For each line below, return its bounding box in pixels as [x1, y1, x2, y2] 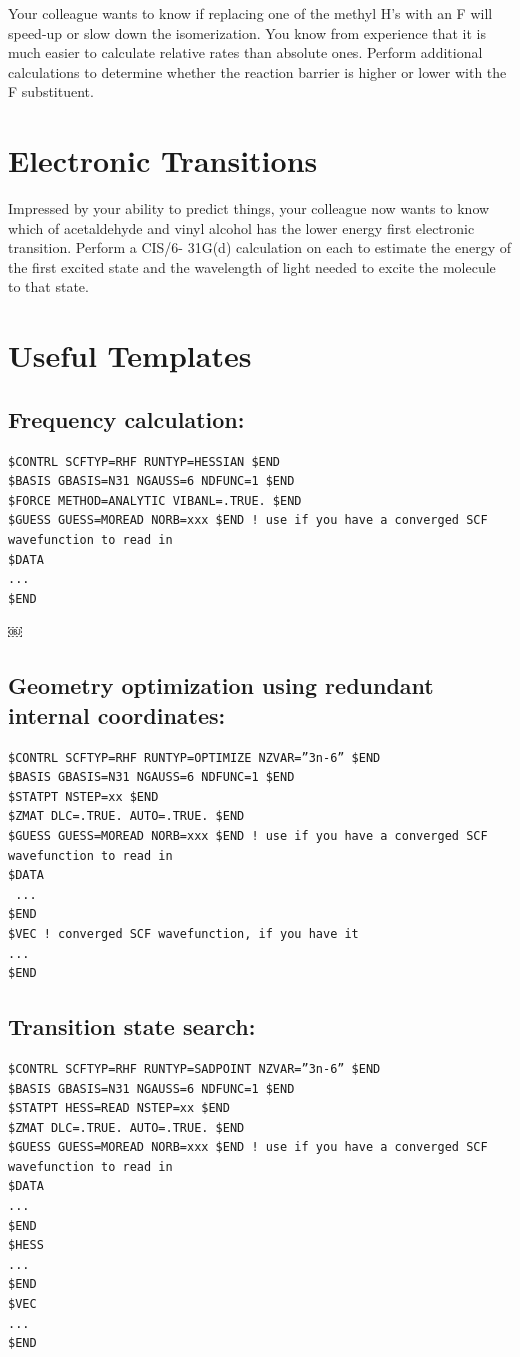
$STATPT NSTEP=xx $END [8, 789, 159, 804]
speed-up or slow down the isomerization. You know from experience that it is [8, 22, 487, 43]
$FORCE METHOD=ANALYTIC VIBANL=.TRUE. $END [8, 493, 302, 508]
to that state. [8, 276, 89, 297]
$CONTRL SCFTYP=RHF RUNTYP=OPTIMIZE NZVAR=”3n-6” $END [8, 750, 381, 765]
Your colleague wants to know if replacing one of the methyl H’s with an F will [8, 3, 493, 23]
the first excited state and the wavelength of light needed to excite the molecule [8, 256, 496, 277]
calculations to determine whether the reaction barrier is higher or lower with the [8, 61, 507, 82]
